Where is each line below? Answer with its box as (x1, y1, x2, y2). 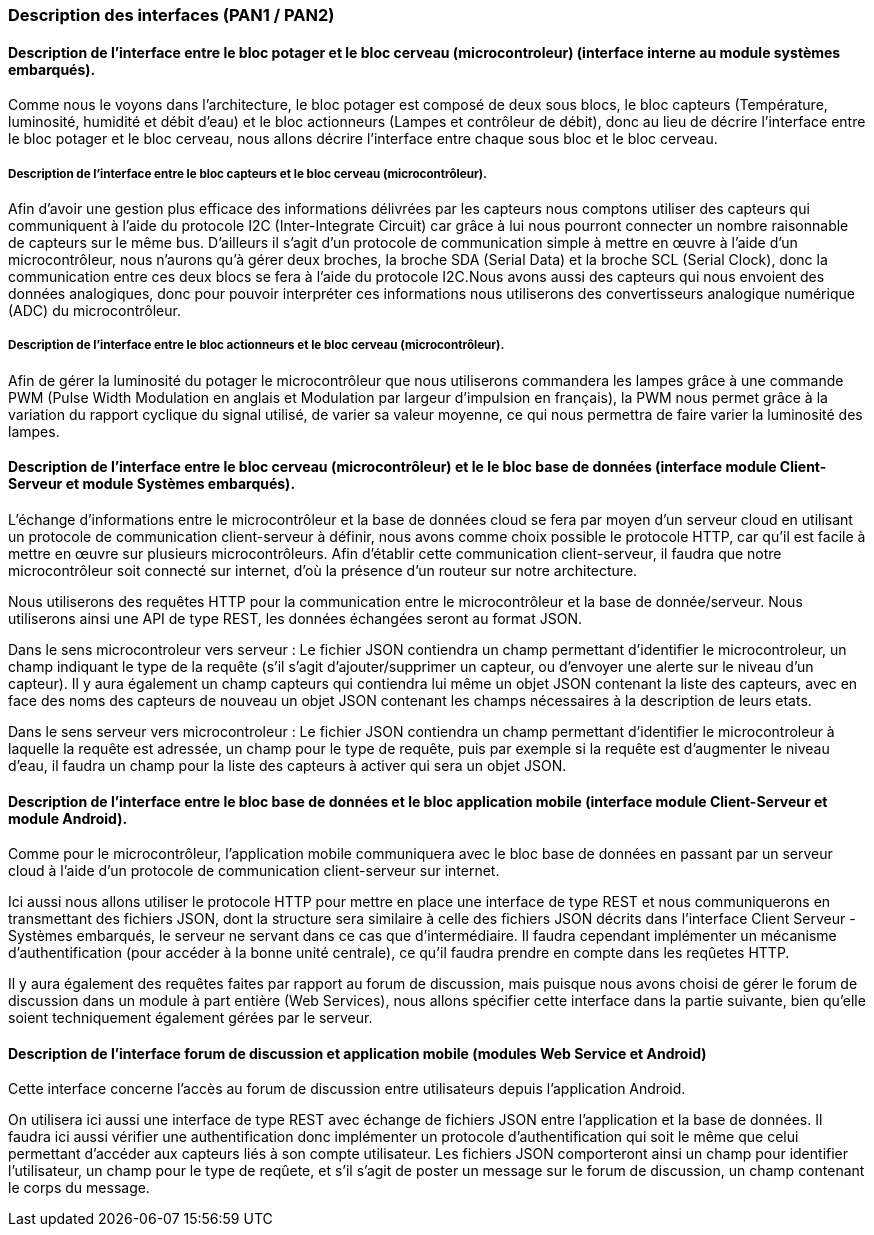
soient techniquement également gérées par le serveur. (8, 1009, 373, 1027)
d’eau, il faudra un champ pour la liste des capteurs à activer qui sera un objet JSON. (8, 757, 567, 774)
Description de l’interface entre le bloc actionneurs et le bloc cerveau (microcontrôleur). (8, 338, 505, 353)
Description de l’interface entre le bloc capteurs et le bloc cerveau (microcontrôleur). (8, 166, 487, 181)
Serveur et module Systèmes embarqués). (8, 475, 296, 493)
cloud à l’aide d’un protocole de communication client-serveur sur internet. (8, 862, 500, 880)
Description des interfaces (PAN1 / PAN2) (8, 5, 335, 25)
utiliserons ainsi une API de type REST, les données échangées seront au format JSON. (8, 610, 582, 627)
